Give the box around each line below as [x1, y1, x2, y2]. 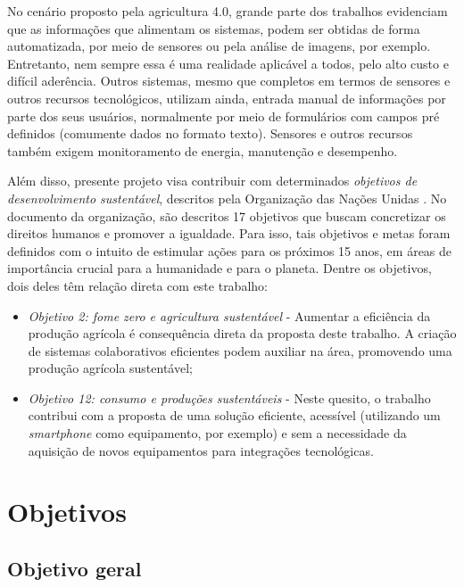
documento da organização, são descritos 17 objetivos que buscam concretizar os [7, 206, 446, 225]
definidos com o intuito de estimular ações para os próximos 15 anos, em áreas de [7, 241, 452, 260]
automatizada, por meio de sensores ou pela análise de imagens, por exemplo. [7, 37, 431, 55]
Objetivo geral [7, 555, 142, 583]
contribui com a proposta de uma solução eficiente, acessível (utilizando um [28, 406, 441, 425]
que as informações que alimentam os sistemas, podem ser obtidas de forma [7, 19, 420, 37]
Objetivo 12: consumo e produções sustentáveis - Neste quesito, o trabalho [28, 388, 431, 407]
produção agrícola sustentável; [28, 359, 193, 377]
